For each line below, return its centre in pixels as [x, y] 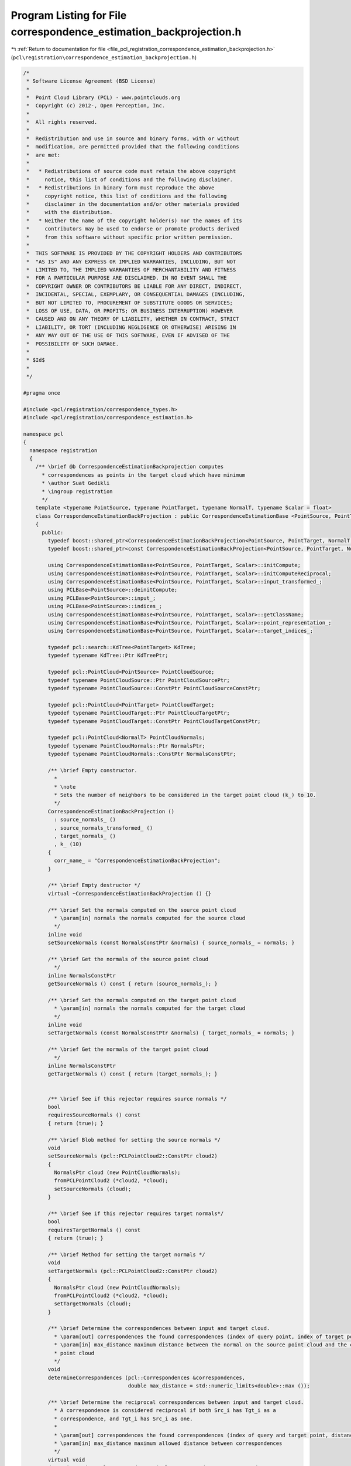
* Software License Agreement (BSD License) [91, 81]
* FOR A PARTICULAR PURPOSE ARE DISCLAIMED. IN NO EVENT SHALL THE [127, 278]
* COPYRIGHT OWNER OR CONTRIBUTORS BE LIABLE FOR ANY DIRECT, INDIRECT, [135, 286]
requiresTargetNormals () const [94, 1230]
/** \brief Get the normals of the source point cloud [128, 959]
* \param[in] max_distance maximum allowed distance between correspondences [168, 1443]
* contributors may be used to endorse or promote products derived [133, 229]
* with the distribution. [70, 212]
